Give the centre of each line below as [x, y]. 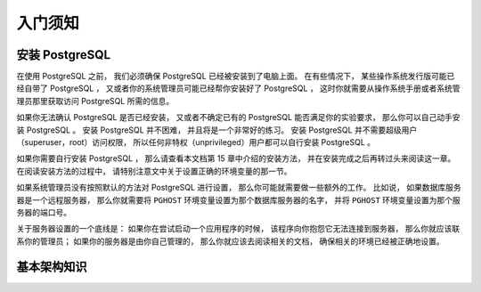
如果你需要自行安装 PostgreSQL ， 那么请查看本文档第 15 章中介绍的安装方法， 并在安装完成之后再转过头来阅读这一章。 [236, 158]
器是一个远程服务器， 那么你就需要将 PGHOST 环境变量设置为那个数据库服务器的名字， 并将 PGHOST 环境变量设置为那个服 [238, 199]
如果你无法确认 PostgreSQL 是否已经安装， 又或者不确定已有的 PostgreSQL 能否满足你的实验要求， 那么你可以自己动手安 [238, 118]
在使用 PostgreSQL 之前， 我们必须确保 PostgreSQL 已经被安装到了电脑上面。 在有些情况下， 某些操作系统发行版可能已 [236, 77]
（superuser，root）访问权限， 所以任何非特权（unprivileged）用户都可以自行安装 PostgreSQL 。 [196, 142]
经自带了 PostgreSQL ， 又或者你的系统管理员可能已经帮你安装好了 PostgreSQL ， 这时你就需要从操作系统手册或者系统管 [238, 88]
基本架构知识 [52, 267]
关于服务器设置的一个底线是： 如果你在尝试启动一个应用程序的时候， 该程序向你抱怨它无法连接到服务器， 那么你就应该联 [238, 229]
